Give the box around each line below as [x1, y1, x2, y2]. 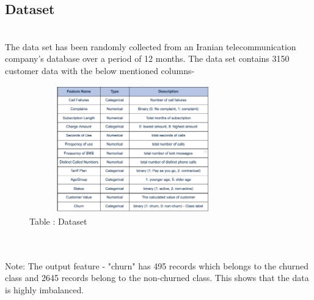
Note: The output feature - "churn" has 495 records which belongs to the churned [5, 259, 309, 272]
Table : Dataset [29, 215, 87, 228]
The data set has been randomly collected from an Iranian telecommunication [5, 40, 296, 53]
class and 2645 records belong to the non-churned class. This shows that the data [5, 271, 309, 284]
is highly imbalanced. [5, 283, 84, 296]
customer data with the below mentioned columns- [5, 64, 195, 77]
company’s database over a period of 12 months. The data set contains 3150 [5, 52, 290, 65]
